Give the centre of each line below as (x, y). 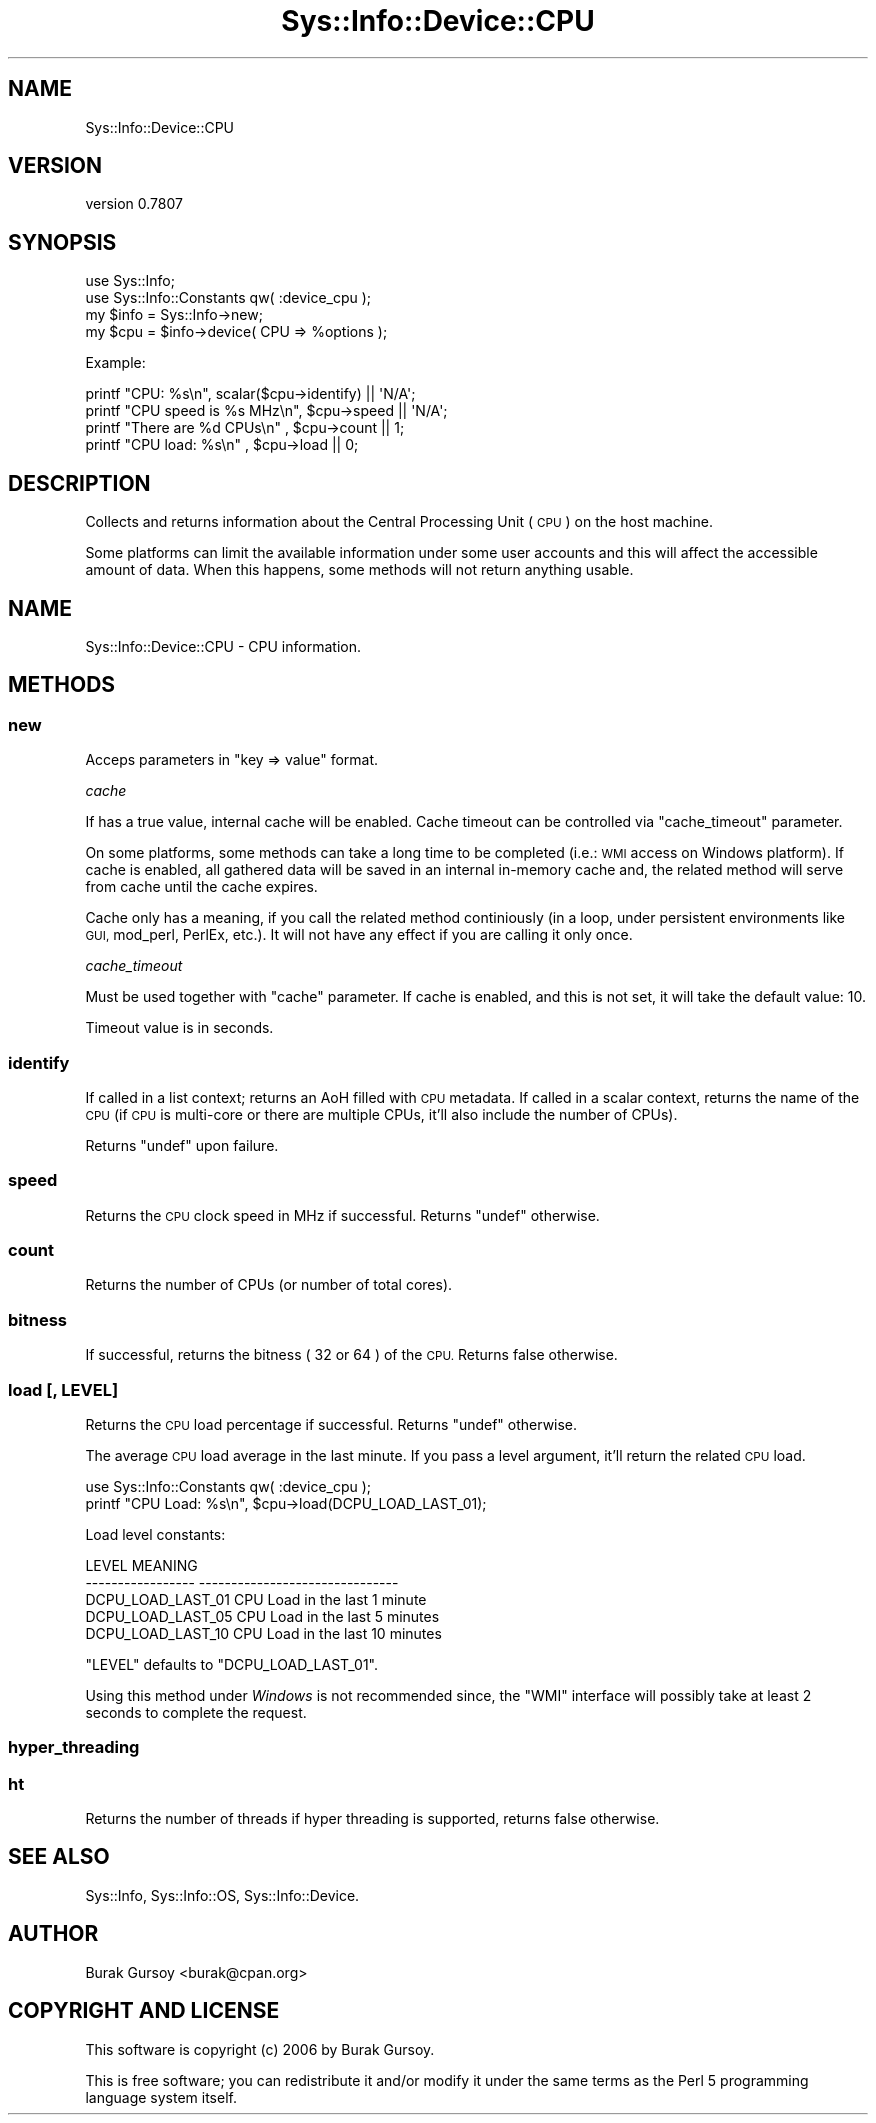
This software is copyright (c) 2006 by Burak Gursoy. (260, 2049)
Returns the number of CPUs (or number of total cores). (269, 1285)
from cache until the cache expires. (201, 887)
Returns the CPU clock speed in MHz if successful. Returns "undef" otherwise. (342, 1215)
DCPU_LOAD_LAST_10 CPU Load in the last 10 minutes (263, 1633)
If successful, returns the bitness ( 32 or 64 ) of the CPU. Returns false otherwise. (351, 1355)
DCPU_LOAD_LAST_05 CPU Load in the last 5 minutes (262, 1616)
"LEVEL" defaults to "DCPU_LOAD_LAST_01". (231, 1664)
